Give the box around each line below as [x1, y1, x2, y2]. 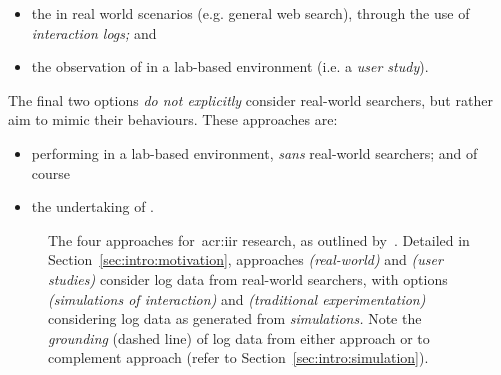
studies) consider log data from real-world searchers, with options [48, 268, 448, 289]
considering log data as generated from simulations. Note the [48, 308, 422, 329]
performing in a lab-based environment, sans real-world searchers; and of [31, 142, 478, 163]
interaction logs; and [31, 22, 157, 43]
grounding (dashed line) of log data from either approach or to [48, 327, 430, 348]
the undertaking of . [31, 196, 154, 217]
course [31, 162, 71, 183]
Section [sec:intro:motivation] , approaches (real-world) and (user [48, 249, 443, 270]
